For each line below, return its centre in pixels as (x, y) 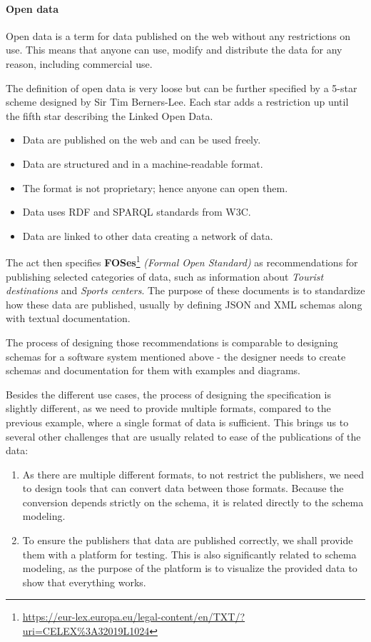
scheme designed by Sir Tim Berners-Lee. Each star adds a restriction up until (177, 102)
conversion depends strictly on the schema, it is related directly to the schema (193, 502)
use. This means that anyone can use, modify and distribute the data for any (174, 50)
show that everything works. (84, 582)
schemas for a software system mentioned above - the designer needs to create (176, 356)
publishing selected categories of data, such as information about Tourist (165, 276)
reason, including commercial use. (79, 63)
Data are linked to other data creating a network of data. (148, 235)
